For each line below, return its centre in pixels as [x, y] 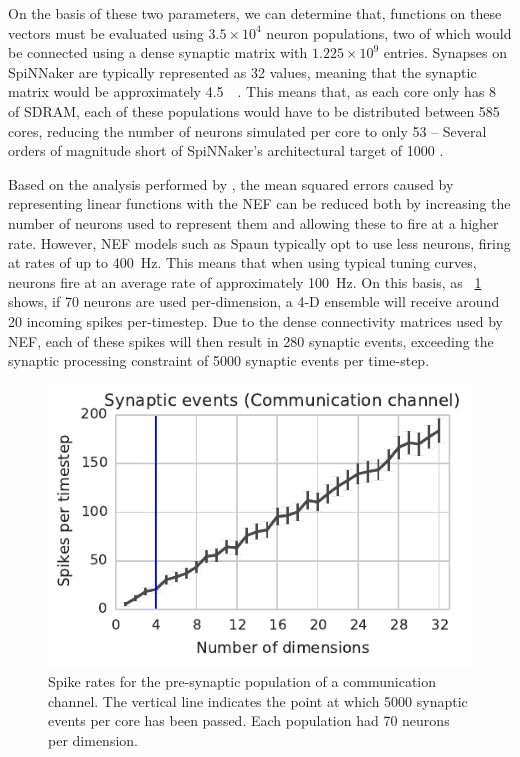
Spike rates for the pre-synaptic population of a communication [242, 680]
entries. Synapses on [445, 52]
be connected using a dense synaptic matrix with [158, 52]
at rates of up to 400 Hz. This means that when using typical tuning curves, [242, 262]
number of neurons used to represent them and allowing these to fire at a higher [253, 222]
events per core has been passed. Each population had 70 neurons [249, 720]
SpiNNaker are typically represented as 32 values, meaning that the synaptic [242, 71]
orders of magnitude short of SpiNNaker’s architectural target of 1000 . [226, 150]
